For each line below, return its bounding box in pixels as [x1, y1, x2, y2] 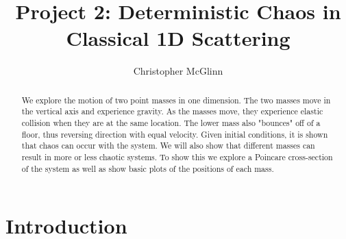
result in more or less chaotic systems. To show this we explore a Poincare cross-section [21, 151, 333, 162]
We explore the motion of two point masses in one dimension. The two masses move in [21, 94, 331, 105]
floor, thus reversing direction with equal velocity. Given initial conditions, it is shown [21, 128, 328, 140]
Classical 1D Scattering [66, 24, 291, 52]
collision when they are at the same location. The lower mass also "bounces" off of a [21, 117, 321, 129]
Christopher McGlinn [133, 64, 223, 78]
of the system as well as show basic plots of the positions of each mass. [21, 162, 274, 174]
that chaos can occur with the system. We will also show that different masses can [21, 140, 315, 151]
